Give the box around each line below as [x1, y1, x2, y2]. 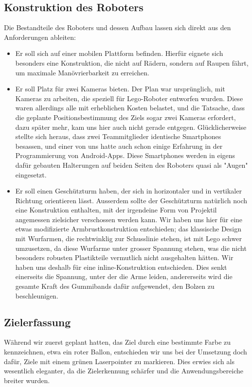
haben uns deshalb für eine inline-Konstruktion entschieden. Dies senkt [15, 262, 227, 272]
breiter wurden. [4, 375, 50, 385]
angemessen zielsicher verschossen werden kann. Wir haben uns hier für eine [15, 214, 243, 224]
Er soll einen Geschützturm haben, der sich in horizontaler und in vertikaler [15, 186, 242, 196]
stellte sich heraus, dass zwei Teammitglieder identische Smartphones [15, 131, 221, 141]
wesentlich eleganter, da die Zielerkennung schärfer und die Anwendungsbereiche [4, 366, 243, 376]
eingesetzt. [15, 169, 47, 179]
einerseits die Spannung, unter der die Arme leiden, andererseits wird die [15, 271, 233, 281]
